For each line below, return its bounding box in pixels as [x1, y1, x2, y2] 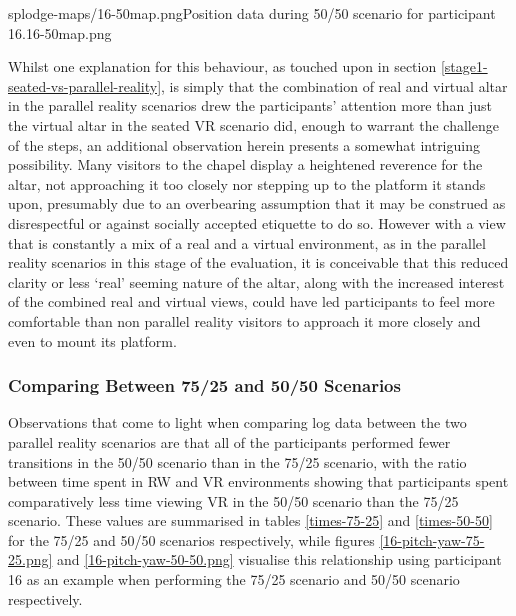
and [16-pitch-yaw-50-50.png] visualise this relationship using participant [57, 549, 502, 570]
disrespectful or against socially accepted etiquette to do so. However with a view [8, 212, 506, 233]
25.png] [8, 549, 53, 570]
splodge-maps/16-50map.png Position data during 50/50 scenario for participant [8, 3, 496, 23]
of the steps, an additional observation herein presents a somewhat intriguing [8, 134, 480, 155]
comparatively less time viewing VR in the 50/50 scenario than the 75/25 [8, 490, 459, 511]
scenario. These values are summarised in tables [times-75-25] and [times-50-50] [8, 510, 493, 531]
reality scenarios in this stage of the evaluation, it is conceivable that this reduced [8, 252, 509, 273]
